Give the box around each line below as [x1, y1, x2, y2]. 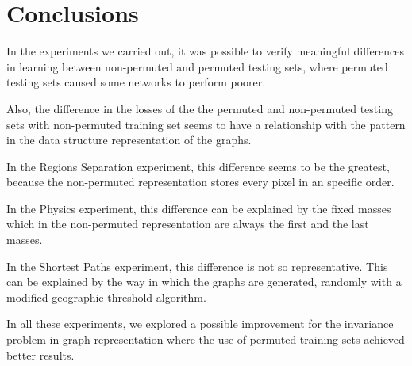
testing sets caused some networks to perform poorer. [6, 74, 266, 90]
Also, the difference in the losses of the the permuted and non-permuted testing [6, 100, 393, 116]
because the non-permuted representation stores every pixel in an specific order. [6, 173, 395, 190]
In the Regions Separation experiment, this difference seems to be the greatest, [6, 158, 390, 174]
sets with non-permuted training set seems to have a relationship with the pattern [6, 116, 406, 132]
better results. [6, 346, 75, 363]
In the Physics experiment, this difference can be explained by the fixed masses [6, 200, 391, 216]
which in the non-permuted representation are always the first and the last [6, 215, 369, 232]
